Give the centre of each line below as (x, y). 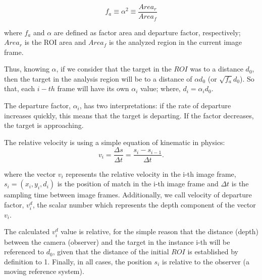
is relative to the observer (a (205, 261)
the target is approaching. (44, 125)
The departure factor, (37, 106)
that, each (20, 88)
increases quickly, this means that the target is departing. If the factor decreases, (129, 115)
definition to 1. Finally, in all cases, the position (78, 261)
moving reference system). (44, 271)
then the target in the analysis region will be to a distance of (98, 78)
